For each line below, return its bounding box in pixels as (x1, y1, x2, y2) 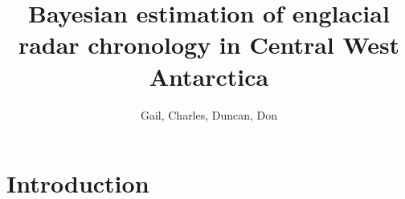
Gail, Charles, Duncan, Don (140, 106, 278, 123)
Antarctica (149, 59, 269, 92)
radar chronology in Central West (18, 28, 400, 61)
